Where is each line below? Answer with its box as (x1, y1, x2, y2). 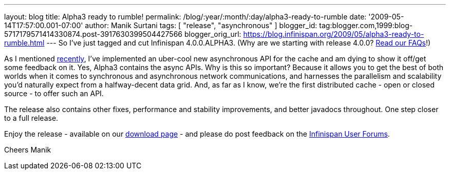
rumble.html (4, 38, 45, 47)
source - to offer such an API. (4, 89, 104, 98)
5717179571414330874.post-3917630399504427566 (4, 30, 183, 38)
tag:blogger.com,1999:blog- (319, 21, 413, 30)
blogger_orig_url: (184, 30, 241, 38)
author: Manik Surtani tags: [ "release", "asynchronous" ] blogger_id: (85, 21, 317, 30)
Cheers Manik (4, 145, 51, 154)
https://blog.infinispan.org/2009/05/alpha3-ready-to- (243, 30, 424, 38)
